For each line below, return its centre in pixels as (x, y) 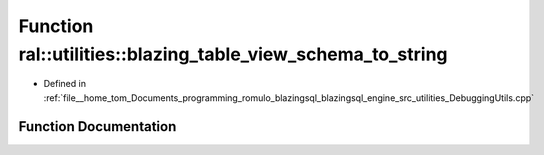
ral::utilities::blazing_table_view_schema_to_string (233, 54)
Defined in (65, 84)
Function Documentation (97, 126)
